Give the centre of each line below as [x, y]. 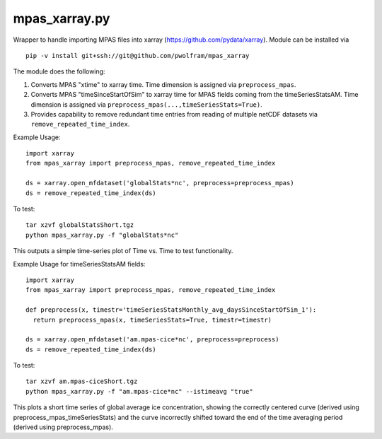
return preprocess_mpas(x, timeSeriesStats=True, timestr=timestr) [152, 320]
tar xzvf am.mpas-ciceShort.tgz [82, 381]
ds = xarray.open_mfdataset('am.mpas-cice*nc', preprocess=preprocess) [152, 340]
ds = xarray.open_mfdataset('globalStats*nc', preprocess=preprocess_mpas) [160, 183]
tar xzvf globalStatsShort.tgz [80, 225]
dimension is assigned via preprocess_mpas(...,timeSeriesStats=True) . [147, 104]
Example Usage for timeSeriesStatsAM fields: [79, 264]
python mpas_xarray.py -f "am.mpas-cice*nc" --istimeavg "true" [140, 391]
